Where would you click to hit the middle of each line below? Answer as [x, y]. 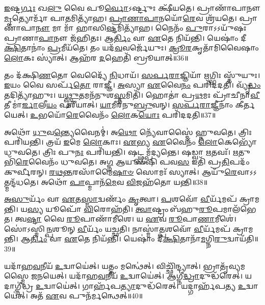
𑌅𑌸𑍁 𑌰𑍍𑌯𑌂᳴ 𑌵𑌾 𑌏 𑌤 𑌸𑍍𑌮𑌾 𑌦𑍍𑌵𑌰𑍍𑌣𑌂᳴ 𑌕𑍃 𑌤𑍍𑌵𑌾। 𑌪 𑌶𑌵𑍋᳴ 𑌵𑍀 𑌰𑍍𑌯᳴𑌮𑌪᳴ [121, 199]
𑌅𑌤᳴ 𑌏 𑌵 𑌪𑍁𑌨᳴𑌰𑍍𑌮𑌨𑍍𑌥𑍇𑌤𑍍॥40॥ [87, 296]
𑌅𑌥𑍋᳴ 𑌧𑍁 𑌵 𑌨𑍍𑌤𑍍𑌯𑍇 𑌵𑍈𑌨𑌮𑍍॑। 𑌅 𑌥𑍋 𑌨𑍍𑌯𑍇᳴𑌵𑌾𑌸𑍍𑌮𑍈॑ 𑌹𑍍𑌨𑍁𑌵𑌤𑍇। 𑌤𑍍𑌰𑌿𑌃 [128, 132]
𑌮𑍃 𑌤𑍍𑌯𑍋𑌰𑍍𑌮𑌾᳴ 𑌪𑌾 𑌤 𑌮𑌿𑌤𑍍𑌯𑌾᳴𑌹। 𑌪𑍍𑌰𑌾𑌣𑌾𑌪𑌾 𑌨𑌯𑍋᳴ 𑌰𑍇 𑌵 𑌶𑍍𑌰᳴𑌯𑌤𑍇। [121, 18]
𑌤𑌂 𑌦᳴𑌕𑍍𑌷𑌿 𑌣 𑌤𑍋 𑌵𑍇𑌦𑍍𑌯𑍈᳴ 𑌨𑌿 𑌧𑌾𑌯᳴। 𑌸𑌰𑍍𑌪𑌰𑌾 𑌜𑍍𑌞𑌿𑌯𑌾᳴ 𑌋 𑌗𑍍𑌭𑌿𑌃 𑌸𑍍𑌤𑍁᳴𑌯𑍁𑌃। [132, 75]
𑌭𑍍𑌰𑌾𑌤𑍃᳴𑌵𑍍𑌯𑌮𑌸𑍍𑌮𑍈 [224, 266]
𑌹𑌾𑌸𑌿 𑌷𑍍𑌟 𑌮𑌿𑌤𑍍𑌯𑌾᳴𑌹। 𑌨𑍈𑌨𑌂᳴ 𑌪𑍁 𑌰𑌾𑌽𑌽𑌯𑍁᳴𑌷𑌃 [161, 28]
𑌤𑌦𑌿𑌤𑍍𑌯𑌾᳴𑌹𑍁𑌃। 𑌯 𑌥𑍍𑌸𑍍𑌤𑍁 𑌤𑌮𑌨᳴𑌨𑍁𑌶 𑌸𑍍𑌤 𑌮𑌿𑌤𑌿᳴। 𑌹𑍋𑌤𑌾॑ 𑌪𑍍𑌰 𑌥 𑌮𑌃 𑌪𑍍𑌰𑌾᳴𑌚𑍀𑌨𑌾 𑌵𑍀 [132, 94]
